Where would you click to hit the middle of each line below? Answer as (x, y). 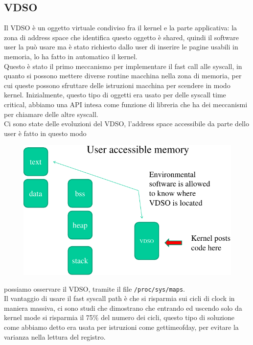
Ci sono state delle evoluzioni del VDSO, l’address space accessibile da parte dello (126, 124)
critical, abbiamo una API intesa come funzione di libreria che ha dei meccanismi (126, 104)
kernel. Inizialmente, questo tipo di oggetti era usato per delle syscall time (115, 95)
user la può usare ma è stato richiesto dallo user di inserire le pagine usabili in (121, 47)
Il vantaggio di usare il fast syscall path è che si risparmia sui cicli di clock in (119, 298)
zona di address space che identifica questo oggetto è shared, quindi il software (122, 37)
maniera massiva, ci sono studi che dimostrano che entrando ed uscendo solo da (123, 308)
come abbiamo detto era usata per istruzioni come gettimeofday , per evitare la (121, 327)
